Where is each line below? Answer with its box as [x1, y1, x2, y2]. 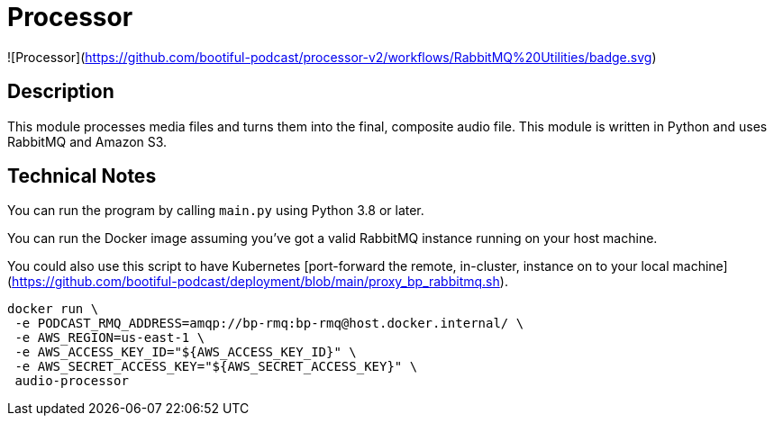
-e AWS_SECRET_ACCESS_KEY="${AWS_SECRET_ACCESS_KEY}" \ [14, 359, 418, 374]
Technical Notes [7, 165, 157, 188]
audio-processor [14, 373, 129, 389]
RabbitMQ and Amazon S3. [7, 133, 168, 149]
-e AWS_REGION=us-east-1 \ [14, 330, 205, 346]
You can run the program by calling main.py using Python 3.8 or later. [7, 202, 424, 219]
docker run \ [7, 301, 99, 317]
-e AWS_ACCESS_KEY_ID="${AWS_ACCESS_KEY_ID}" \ [14, 345, 357, 360]
